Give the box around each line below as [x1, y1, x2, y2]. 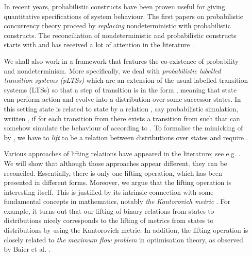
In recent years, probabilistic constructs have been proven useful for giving [4, 1, 225, 11]
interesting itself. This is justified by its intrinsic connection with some [4, 186, 214, 197]
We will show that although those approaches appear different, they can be [4, 158, 227, 168]
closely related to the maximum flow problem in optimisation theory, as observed [4, 234, 243, 244]
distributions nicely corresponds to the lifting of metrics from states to [4, 215, 214, 225]
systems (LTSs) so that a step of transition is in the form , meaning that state [4, 84, 237, 94]
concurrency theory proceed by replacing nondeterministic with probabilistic [4, 20, 231, 31]
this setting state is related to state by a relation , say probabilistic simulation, [4, 103, 238, 113]
